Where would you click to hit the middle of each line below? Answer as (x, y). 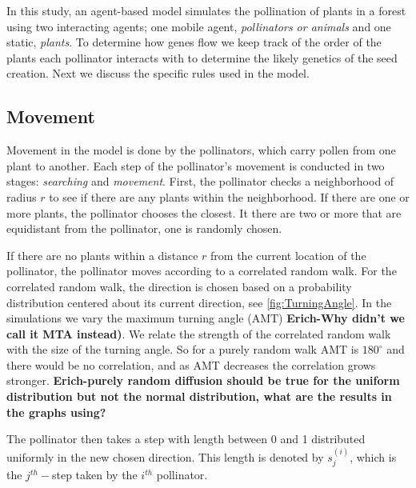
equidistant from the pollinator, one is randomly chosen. (144, 228)
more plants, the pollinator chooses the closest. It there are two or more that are (204, 212)
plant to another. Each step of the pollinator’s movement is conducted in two (196, 165)
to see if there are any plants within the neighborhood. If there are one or (229, 196)
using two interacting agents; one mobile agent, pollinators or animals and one (199, 26)
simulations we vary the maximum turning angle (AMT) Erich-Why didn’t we (206, 318)
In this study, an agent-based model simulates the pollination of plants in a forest (206, 10)
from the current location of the (288, 255)
